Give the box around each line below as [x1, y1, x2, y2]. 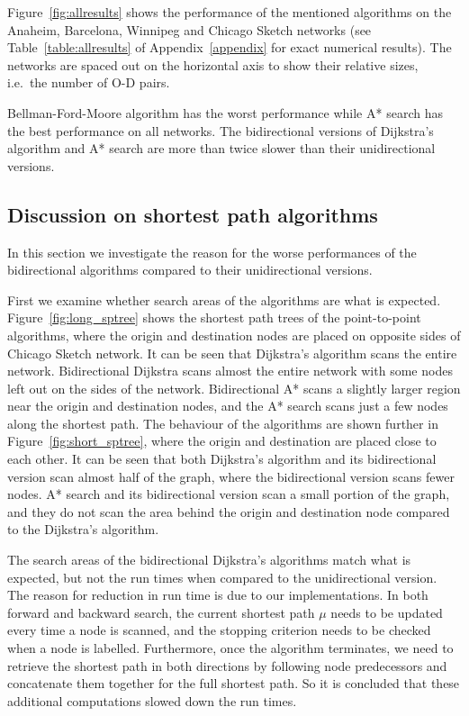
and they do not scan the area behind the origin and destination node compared [7, 502, 450, 521]
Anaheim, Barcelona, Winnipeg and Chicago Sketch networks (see [7, 20, 372, 39]
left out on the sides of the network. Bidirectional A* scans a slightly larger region [7, 378, 461, 397]
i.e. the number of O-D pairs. [7, 73, 170, 92]
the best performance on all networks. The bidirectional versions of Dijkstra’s [7, 121, 434, 140]
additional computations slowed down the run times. [7, 691, 297, 710]
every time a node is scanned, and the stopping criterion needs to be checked [7, 621, 431, 639]
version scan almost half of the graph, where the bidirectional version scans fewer [7, 467, 455, 485]
